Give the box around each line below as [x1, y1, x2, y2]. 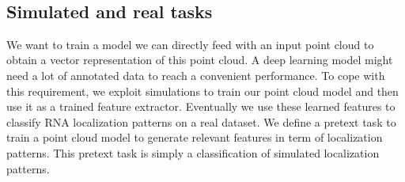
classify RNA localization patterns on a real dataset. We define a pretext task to [6, 113, 396, 130]
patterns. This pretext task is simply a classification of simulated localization [6, 144, 380, 161]
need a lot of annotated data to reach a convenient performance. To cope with [6, 66, 385, 83]
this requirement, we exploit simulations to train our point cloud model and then [6, 82, 399, 99]
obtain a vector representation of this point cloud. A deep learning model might [6, 51, 393, 68]
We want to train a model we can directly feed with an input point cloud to [6, 36, 374, 52]
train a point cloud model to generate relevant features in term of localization [6, 129, 383, 146]
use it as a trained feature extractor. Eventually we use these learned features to [6, 98, 396, 115]
